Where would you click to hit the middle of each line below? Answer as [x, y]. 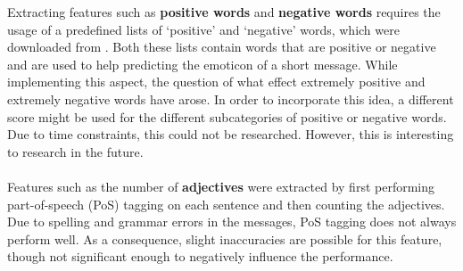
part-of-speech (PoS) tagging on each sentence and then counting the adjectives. [226, 204]
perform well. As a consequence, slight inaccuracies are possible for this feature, [225, 238]
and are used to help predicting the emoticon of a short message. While [203, 64]
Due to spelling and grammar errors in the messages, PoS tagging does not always [232, 222]
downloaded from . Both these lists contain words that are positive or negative [222, 47]
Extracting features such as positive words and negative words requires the [224, 12]
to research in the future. [75, 151]
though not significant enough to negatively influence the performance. [200, 256]
